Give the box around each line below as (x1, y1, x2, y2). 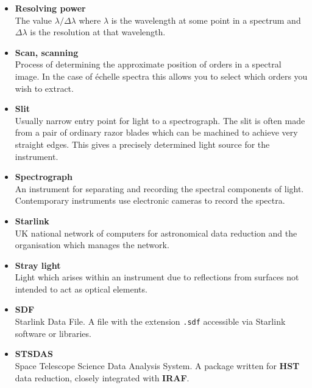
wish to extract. (15, 81, 74, 94)
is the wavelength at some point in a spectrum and (111, 13, 301, 26)
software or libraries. (15, 327, 91, 339)
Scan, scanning (15, 46, 79, 58)
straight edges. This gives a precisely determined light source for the (15, 137, 270, 150)
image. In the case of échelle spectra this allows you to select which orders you (15, 69, 308, 82)
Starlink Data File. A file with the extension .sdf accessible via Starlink (15, 315, 286, 328)
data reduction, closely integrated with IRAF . (15, 371, 190, 384)
